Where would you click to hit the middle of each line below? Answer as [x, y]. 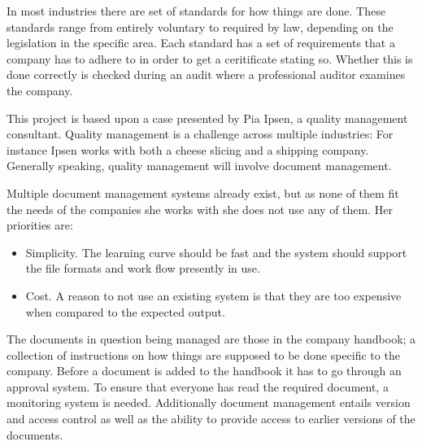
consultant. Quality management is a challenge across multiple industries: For [200, 134]
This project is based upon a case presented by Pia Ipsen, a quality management [207, 118]
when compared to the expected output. [125, 311]
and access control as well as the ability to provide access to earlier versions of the [211, 419]
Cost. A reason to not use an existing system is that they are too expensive [213, 295]
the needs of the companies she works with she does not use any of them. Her [200, 209]
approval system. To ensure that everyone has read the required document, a [198, 386]
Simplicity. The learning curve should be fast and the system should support [216, 252]
